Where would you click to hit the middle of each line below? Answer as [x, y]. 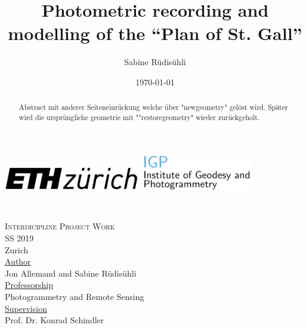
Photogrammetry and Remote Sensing [75, 297]
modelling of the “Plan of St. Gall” [155, 33]
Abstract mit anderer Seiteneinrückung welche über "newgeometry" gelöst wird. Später [153, 107]
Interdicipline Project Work [60, 226]
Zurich [17, 249]
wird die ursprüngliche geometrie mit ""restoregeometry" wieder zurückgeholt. [139, 117]
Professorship [29, 285]
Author [18, 261]
